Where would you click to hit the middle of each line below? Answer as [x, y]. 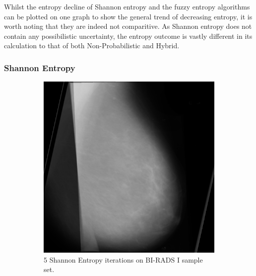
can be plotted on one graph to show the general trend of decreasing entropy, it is [128, 16]
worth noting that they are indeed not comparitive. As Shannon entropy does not [128, 26]
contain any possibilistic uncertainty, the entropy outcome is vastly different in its [128, 36]
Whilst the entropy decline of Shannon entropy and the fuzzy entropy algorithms [127, 6]
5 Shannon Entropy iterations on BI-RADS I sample [123, 259]
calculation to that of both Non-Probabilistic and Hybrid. [92, 46]
